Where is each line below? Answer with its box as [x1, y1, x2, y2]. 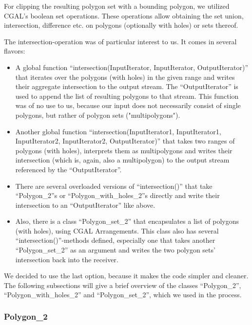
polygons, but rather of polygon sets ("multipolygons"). [15, 109, 180, 120]
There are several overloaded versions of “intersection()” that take [15, 181, 213, 191]
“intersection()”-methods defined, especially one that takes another [15, 235, 215, 245]
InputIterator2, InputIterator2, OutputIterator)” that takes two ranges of [15, 136, 235, 146]
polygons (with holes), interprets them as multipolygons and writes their [15, 145, 233, 155]
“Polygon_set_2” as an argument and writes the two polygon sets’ [15, 245, 215, 255]
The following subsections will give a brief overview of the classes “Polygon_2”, [4, 280, 241, 290]
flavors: [4, 46, 25, 56]
